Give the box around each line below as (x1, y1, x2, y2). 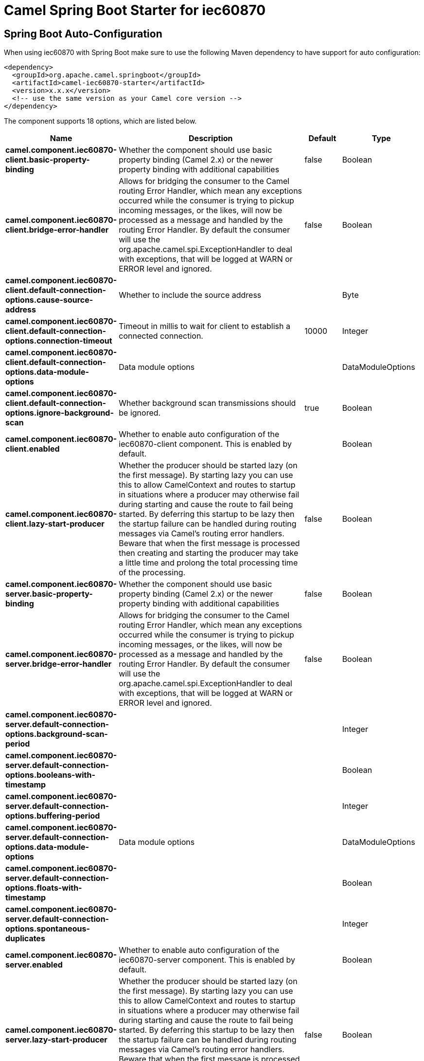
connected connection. (119, 331, 203, 341)
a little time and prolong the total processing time (119, 558, 298, 568)
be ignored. (119, 408, 161, 418)
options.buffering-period (5, 811, 100, 821)
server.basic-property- (5, 589, 93, 599)
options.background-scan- (5, 729, 108, 739)
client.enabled (5, 444, 60, 454)
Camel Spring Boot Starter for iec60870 (4, 2, 266, 18)
